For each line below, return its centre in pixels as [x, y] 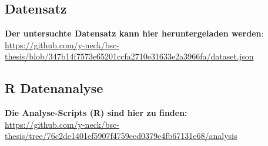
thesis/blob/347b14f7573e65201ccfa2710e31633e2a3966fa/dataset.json [129, 56]
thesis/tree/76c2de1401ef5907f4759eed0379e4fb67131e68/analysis [121, 136]
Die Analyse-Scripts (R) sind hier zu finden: [96, 113]
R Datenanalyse [54, 88]
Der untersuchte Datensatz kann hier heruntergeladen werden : [134, 33]
